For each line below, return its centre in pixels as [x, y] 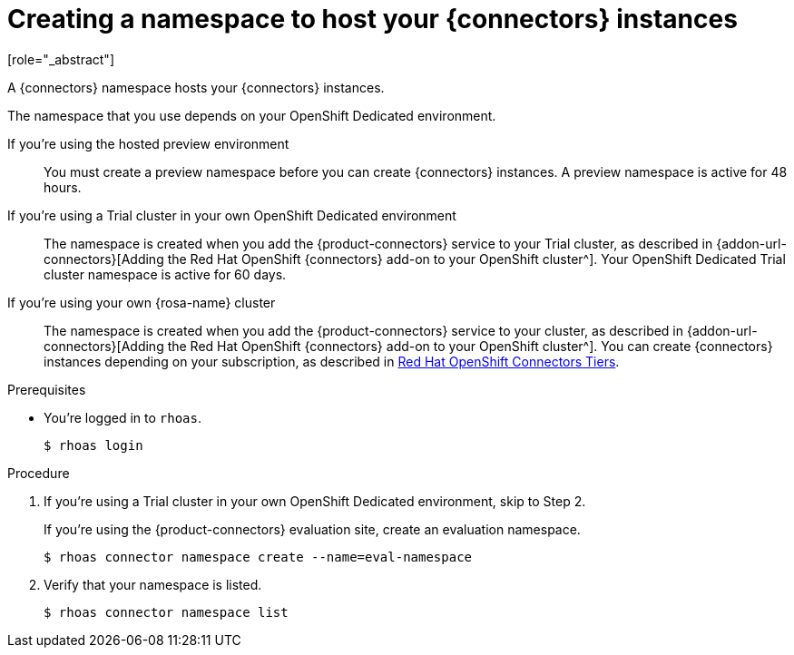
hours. [63, 187]
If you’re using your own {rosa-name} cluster [142, 302]
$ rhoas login [93, 445]
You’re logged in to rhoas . [123, 417]
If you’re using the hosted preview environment [148, 143]
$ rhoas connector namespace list [166, 612]
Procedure [39, 473]
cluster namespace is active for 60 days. [165, 274]
